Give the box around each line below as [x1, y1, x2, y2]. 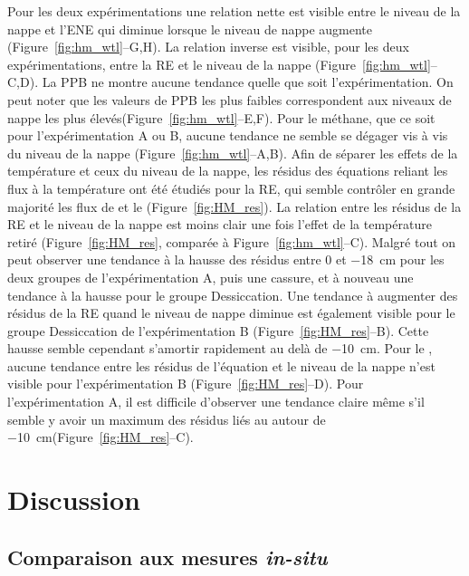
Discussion [7, 481, 140, 518]
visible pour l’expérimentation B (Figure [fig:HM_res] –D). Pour [7, 374, 364, 393]
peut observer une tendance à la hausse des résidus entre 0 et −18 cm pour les [7, 250, 445, 269]
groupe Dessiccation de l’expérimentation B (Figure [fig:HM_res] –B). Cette [7, 321, 429, 340]
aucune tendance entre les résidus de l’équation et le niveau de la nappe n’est [7, 356, 435, 375]
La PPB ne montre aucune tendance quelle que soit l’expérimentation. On [42, 72, 454, 91]
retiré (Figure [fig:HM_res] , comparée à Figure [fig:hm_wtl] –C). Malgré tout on [7, 232, 456, 251]
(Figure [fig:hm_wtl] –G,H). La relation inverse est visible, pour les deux [7, 37, 409, 56]
